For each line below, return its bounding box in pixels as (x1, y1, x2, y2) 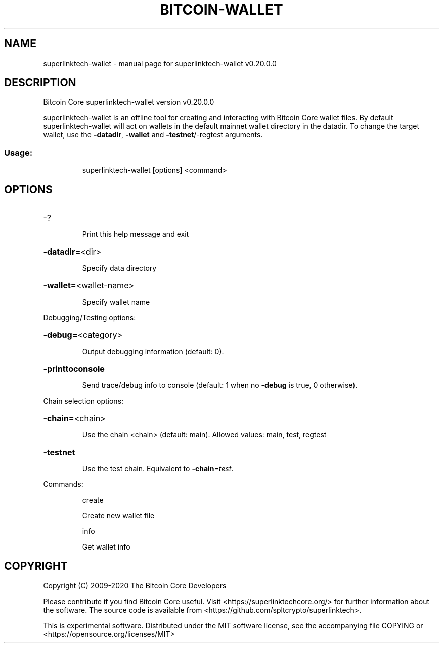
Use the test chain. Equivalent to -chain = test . (82, 464, 234, 473)
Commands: (43, 480, 83, 489)
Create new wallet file (82, 511, 155, 520)
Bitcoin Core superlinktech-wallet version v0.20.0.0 (43, 97, 214, 107)
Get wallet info (82, 542, 130, 552)
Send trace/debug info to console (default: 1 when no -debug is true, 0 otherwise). (82, 381, 358, 390)
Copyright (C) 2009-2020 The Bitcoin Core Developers (43, 581, 227, 590)
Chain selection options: (43, 396, 124, 406)
